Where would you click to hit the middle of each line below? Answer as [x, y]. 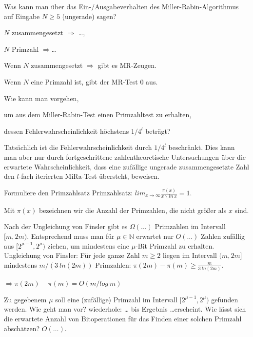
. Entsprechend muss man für [71, 236]
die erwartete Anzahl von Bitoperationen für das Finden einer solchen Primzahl [123, 318]
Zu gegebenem [25, 299]
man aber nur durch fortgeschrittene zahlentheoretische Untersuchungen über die [125, 157]
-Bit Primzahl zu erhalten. [175, 245]
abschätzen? [22, 328]
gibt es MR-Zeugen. [127, 65]
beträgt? [158, 131]
